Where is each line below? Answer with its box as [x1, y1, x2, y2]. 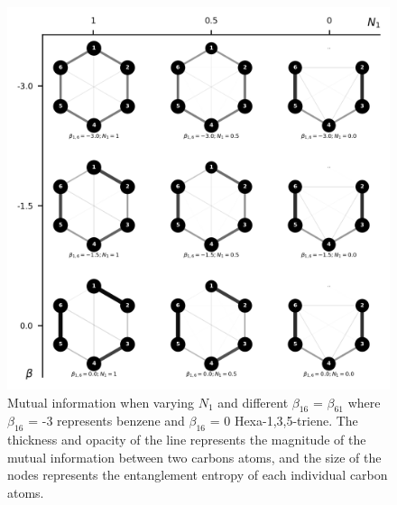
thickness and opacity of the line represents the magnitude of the [7, 430, 366, 449]
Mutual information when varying [7, 392, 195, 411]
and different [217, 392, 289, 411]
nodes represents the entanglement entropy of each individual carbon [7, 465, 388, 484]
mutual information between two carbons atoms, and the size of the [7, 447, 382, 466]
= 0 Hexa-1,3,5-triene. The [209, 411, 358, 430]
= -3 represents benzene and [28, 411, 185, 430]
